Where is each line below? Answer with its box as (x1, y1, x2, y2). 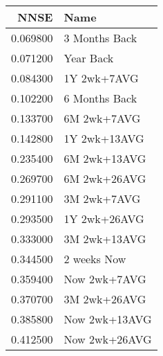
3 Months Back (64, 30, 137, 46)
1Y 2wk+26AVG (64, 211, 144, 226)
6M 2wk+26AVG (64, 170, 146, 186)
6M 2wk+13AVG (64, 150, 146, 166)
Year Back (64, 50, 114, 66)
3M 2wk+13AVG (64, 231, 146, 247)
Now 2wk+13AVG (64, 311, 152, 327)
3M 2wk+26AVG (64, 291, 146, 307)
